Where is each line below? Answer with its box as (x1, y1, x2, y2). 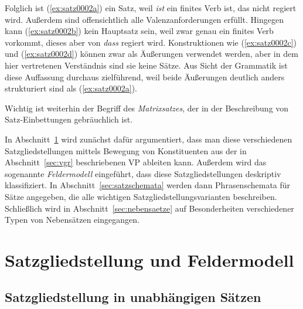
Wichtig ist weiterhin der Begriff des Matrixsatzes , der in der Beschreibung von (5, 101, 289, 114)
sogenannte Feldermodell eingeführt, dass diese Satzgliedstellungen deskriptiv (5, 167, 281, 179)
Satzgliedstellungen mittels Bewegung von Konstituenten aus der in (5, 144, 247, 157)
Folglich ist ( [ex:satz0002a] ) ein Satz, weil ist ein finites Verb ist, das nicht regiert (5, 2, 297, 13)
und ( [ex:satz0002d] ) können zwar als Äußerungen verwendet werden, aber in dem (5, 47, 298, 60)
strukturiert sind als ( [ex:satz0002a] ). (5, 82, 138, 94)
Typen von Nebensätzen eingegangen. (5, 213, 139, 226)
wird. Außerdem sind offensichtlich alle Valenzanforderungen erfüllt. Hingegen (5, 13, 284, 25)
